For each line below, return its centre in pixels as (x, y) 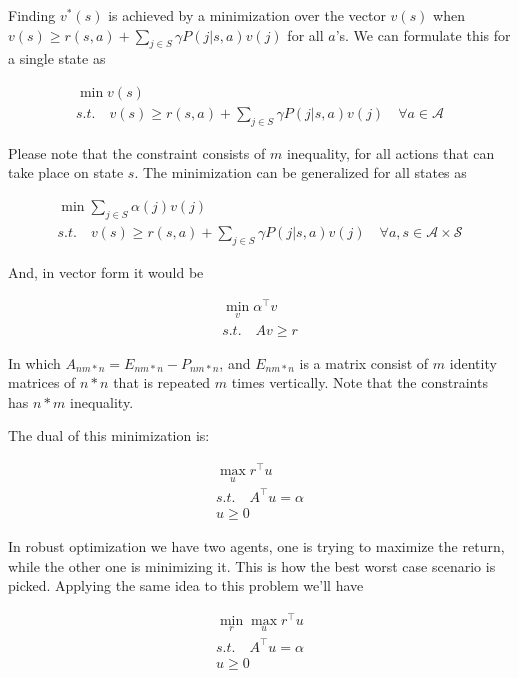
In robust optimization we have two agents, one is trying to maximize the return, (256, 545)
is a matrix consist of (364, 362)
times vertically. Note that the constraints (359, 382)
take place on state (66, 172)
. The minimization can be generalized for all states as (300, 172)
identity (473, 362)
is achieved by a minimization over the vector (247, 15)
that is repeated (162, 382)
